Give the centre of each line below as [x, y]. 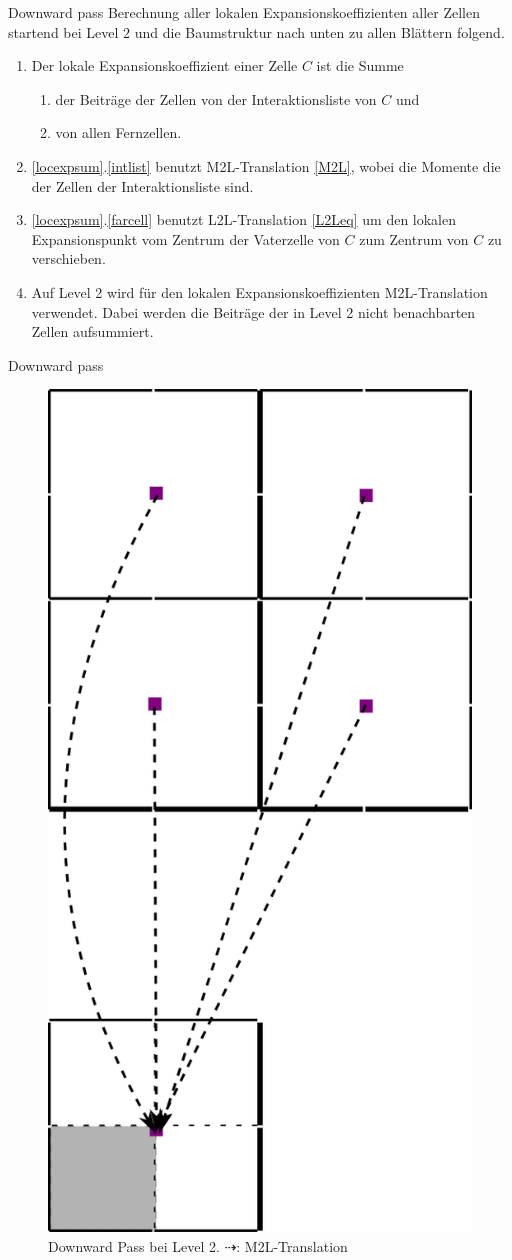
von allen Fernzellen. [118, 132]
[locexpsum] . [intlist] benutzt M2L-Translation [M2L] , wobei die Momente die [266, 165]
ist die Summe [360, 65]
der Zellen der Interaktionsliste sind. [142, 185]
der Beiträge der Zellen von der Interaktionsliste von [216, 98]
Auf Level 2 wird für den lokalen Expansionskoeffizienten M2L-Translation [259, 291]
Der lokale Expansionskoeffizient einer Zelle [164, 65]
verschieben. [68, 258]
